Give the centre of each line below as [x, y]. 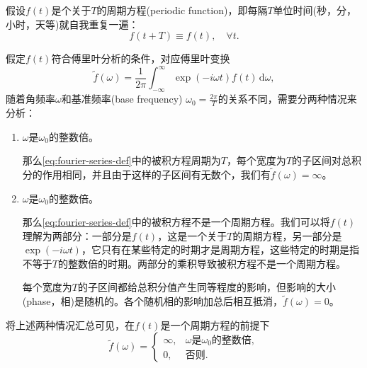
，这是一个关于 [192, 235]
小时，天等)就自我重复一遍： [72, 24]
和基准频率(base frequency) [122, 99]
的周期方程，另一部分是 [287, 235]
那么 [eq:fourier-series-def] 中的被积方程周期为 [122, 160]
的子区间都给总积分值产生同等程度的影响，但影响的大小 [207, 287]
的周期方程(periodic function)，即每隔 [182, 10]
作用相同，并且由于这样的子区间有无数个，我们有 [156, 174]
